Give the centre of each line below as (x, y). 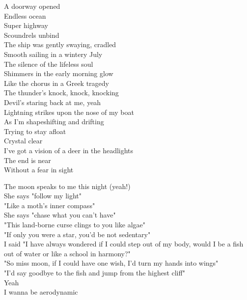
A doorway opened (32, 6)
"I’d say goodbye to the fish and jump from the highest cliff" (95, 273)
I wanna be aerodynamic (41, 292)
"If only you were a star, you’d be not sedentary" (77, 234)
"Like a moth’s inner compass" (50, 205)
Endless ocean (25, 15)
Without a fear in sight (39, 170)
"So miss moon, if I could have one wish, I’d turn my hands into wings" (111, 263)
